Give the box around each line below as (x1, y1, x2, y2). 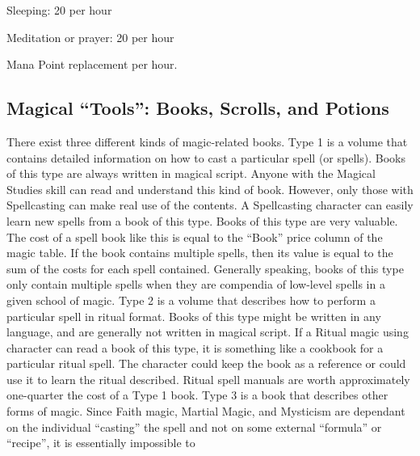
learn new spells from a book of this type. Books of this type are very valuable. (6, 212, 398, 229)
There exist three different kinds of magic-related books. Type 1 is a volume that (6, 133, 408, 150)
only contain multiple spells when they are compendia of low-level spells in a (6, 276, 385, 293)
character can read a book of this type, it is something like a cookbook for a (6, 339, 384, 356)
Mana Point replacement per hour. (6, 56, 178, 73)
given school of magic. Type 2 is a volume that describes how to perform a (6, 291, 376, 308)
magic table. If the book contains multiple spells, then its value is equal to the (6, 244, 393, 261)
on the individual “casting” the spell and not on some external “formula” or (6, 418, 382, 435)
